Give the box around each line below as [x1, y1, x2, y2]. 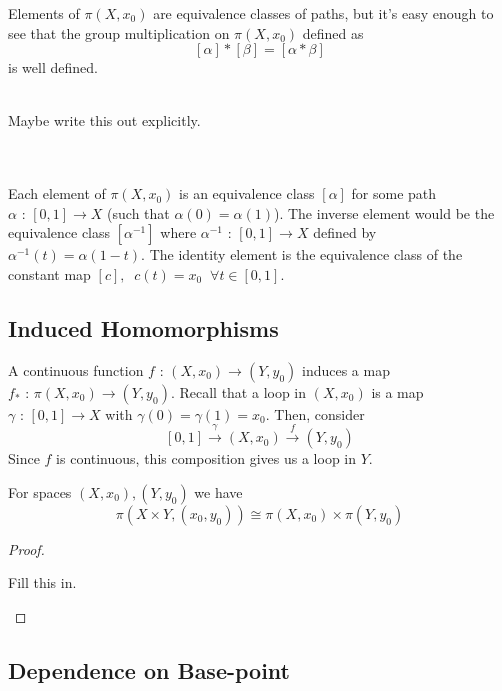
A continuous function [8, 359, 144, 380]
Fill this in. [8, 572, 77, 593]
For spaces [8, 481, 72, 502]
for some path [351, 183, 437, 204]
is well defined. [8, 57, 98, 78]
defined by [313, 222, 377, 243]
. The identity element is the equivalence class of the [141, 244, 463, 265]
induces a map [302, 359, 390, 380]
